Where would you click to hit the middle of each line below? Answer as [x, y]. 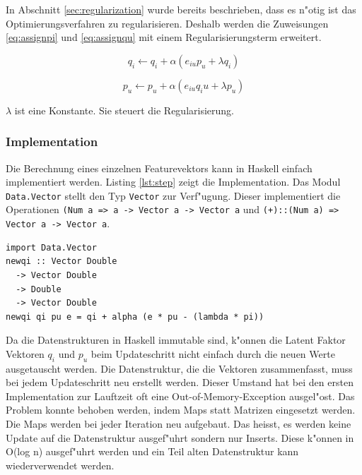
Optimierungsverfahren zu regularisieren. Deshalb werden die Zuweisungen [167, 23]
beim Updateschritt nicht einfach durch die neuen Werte [213, 353]
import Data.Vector [51, 247]
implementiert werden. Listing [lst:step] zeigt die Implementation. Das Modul [173, 182]
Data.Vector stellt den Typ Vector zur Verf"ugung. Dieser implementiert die [173, 195]
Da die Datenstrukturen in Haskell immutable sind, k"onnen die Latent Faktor [176, 340]
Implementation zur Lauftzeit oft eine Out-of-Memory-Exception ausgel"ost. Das [180, 396]
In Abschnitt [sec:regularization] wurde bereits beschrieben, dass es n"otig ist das [181, 9]
